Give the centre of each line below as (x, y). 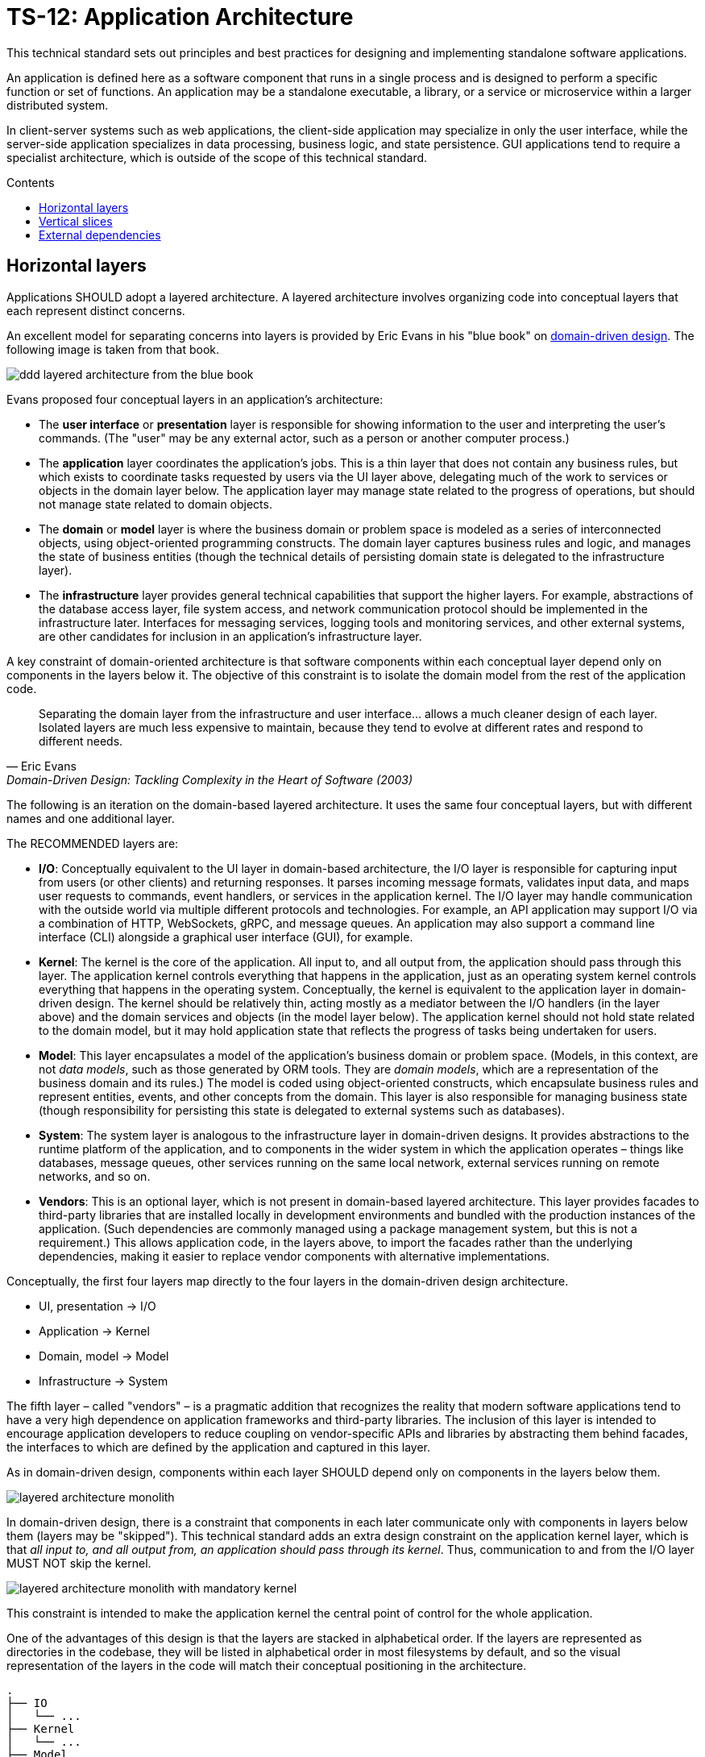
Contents (31, 182)
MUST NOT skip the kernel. (79, 1563)
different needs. (81, 741)
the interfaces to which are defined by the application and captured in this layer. (218, 1447)
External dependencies (100, 235)
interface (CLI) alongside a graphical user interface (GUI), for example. (226, 937)
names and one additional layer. (91, 818)
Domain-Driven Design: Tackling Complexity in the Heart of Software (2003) (210, 779)
